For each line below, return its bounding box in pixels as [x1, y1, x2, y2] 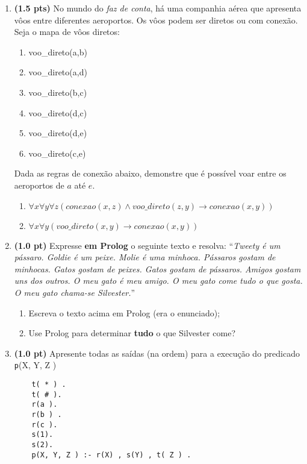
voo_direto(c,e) [28, 146, 86, 159]
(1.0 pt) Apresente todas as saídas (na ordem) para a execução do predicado [14, 346, 300, 359]
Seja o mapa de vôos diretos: [14, 25, 120, 38]
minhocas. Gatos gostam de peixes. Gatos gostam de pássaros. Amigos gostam [14, 262, 301, 275]
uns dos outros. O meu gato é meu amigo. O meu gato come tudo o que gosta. [14, 274, 303, 287]
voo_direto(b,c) [28, 86, 87, 98]
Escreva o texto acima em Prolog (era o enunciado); [28, 306, 220, 319]
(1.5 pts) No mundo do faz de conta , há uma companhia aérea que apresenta [14, 2, 302, 14]
